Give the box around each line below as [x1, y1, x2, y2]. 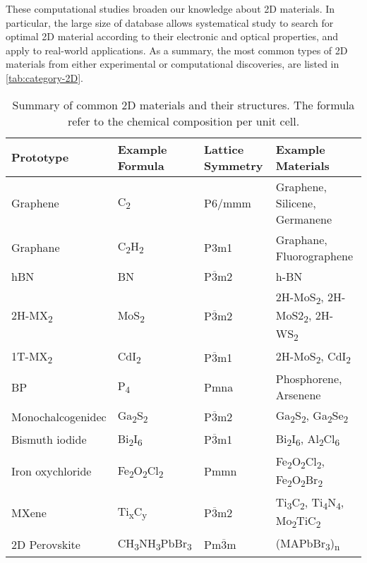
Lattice [204, 140, 244, 157]
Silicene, [275, 194, 316, 211]
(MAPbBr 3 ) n [275, 535, 340, 554]
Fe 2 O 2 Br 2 [275, 471, 323, 490]
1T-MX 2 [11, 348, 53, 367]
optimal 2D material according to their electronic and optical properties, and [6, 29, 339, 44]
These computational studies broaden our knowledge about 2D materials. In [6, 1, 335, 16]
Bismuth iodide [11, 431, 87, 448]
